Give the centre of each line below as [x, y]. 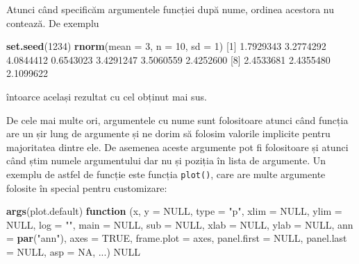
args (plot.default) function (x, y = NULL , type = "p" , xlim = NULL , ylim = [174, 211]
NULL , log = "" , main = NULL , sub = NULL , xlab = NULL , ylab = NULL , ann [180, 224]
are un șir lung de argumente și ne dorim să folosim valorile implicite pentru [168, 133]
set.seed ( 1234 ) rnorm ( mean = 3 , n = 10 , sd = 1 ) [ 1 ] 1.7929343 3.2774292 [166, 46]
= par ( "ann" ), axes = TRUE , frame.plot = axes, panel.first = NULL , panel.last [177, 238]
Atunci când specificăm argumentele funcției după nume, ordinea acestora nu [170, 9]
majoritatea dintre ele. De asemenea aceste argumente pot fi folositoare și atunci [177, 147]
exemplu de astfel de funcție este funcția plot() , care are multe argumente [166, 174]
